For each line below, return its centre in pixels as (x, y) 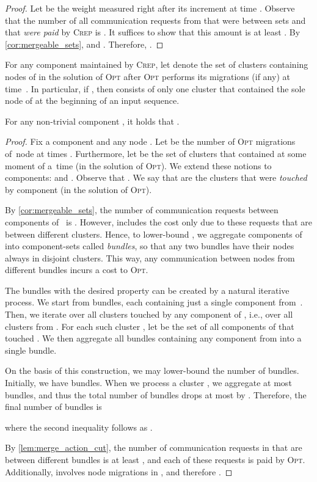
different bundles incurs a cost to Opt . (77, 270)
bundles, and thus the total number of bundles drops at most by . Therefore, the (156, 394)
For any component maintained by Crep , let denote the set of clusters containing (157, 64)
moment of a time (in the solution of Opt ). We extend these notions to (138, 165)
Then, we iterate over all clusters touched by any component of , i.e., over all (149, 314)
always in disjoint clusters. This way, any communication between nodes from (150, 257)
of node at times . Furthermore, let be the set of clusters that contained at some (156, 153)
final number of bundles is (53, 407)
